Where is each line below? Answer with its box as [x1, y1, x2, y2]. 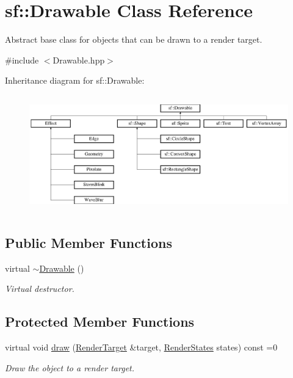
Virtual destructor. [5, 282, 74, 295]
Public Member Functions [5, 233, 172, 252]
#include [5, 53, 39, 66]
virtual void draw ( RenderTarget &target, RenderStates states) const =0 [5, 341, 278, 353]
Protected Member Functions [5, 312, 195, 331]
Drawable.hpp [52, 53, 105, 66]
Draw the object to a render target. [5, 361, 135, 374]
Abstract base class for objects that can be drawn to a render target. [5, 33, 262, 46]
